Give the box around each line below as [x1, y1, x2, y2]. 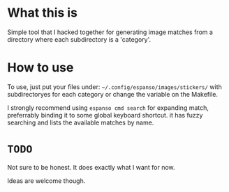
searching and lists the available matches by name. [7, 118, 154, 127]
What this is [7, 5, 78, 21]
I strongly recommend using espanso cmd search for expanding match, [7, 103, 209, 112]
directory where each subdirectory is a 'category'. [7, 35, 152, 43]
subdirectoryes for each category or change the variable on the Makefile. [7, 90, 219, 98]
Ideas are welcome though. [7, 176, 86, 185]
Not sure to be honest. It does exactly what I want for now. [7, 163, 176, 171]
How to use [7, 60, 74, 76]
